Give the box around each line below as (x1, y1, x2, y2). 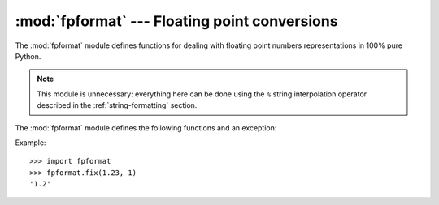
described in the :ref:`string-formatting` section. (37, 100, 198, 110)
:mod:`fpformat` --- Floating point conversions (15, 12, 338, 30)
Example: (15, 138, 46, 147)
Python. (15, 51, 41, 61)
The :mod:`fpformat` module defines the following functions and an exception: (15, 122, 277, 133)
